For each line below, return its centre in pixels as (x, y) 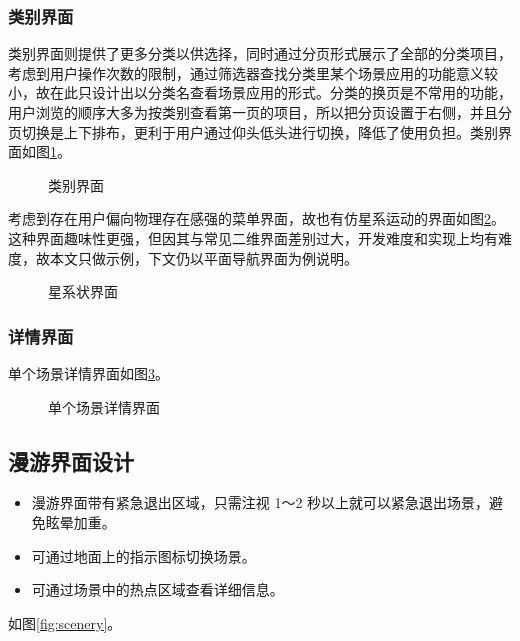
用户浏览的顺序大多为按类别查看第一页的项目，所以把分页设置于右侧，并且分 (260, 112)
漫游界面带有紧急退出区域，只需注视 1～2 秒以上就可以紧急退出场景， (260, 502)
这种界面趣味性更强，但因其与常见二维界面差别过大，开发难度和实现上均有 (253, 237)
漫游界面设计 (71, 460)
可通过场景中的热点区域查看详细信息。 (157, 589)
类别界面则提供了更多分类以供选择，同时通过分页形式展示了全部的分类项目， (260, 53)
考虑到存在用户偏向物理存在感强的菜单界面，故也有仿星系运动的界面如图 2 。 (256, 218)
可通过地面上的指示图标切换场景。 (143, 555)
